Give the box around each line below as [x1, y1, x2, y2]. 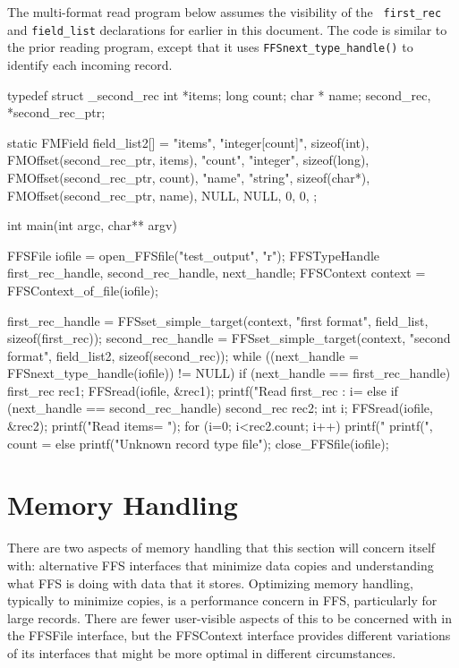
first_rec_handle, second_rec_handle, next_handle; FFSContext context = [7, 263, 426, 282]
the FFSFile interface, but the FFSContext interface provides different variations [7, 626, 451, 645]
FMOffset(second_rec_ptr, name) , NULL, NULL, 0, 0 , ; [7, 185, 318, 204]
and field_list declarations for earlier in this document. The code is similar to [7, 20, 447, 39]
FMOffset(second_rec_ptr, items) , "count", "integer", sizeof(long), [7, 150, 370, 169]
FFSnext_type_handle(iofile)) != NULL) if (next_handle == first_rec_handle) [7, 364, 451, 382]
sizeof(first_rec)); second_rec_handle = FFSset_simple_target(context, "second [7, 329, 451, 347]
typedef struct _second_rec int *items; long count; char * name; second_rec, [7, 85, 431, 104]
